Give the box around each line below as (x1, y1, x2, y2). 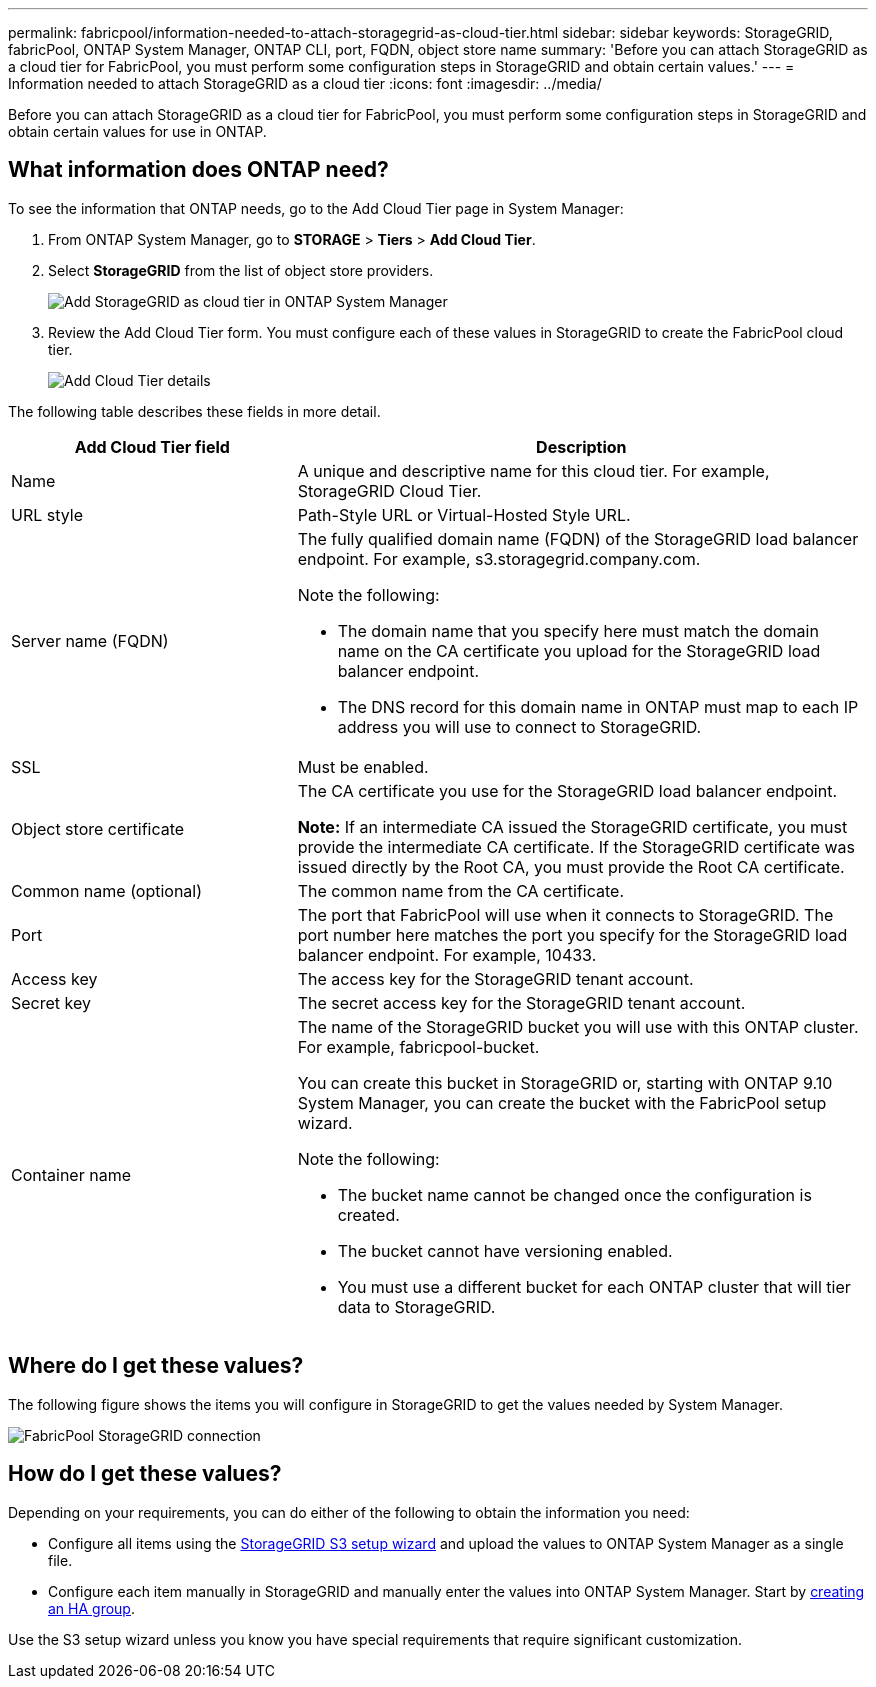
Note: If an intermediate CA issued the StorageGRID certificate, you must (297, 816, 848, 837)
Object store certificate (11, 818, 185, 839)
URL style (11, 504, 84, 525)
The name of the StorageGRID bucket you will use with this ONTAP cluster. (297, 1016, 859, 1037)
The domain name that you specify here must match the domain (337, 620, 819, 641)
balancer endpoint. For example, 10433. (297, 944, 597, 965)
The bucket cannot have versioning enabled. (337, 1240, 673, 1261)
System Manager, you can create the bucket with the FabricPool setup (297, 1092, 827, 1113)
